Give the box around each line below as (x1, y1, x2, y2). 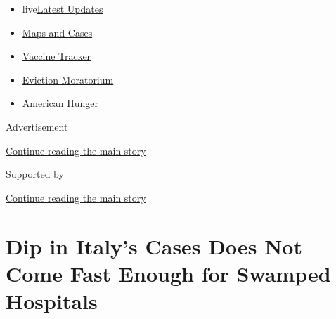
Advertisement (6, 119, 68, 134)
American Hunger (22, 96, 98, 110)
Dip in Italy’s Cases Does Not (6, 231, 302, 260)
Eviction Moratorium (22, 72, 114, 86)
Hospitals (6, 286, 98, 315)
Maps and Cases (22, 25, 93, 39)
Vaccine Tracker (22, 48, 91, 63)
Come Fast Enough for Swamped (6, 259, 331, 287)
